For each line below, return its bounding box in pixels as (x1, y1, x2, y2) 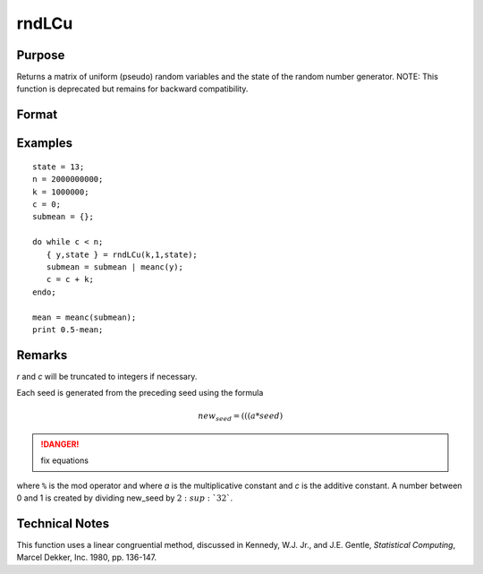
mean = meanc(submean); (32, 312, 137, 322)
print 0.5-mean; (32, 324, 104, 335)
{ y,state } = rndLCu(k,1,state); (46, 249, 199, 260)
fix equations (40, 455, 89, 466)
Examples (16, 135, 73, 151)
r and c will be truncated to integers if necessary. (16, 371, 198, 381)
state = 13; (32, 161, 85, 172)
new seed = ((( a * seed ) (198, 411, 284, 424)
